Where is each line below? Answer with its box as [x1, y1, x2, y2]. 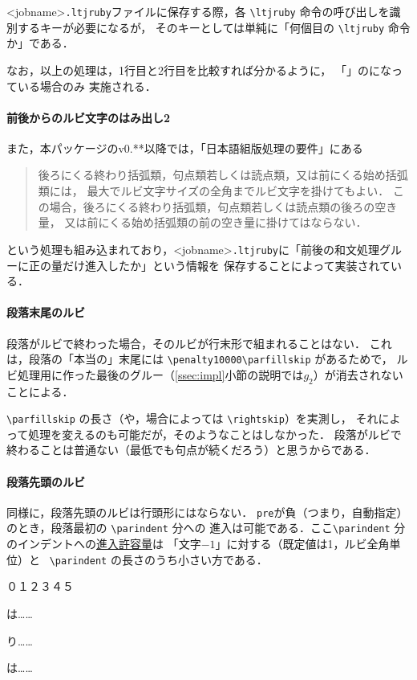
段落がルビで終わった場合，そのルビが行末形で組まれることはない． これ [6, 334, 392, 351]
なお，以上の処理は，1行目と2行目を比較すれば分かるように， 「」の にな [6, 61, 391, 78]
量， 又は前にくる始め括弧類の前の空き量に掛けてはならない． [38, 214, 367, 231]
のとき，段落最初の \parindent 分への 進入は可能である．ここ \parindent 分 [6, 519, 406, 536]
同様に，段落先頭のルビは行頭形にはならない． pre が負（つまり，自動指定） [6, 503, 408, 520]
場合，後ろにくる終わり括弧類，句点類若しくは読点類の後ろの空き [49, 198, 398, 215]
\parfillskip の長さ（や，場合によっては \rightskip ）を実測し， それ [6, 410, 379, 427]
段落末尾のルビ [6, 304, 85, 321]
